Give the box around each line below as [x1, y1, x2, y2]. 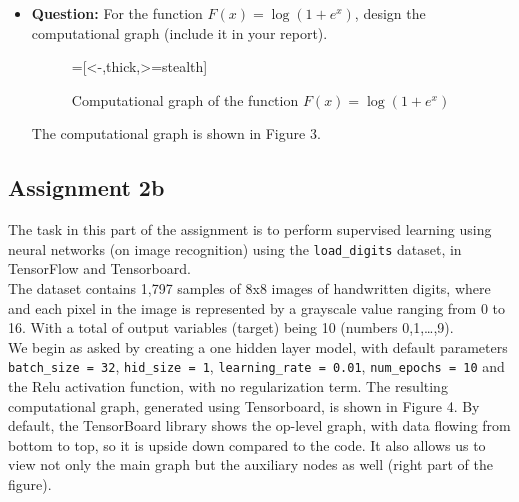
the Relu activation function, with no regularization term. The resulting [8, 376, 448, 397]
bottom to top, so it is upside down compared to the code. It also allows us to [8, 434, 486, 455]
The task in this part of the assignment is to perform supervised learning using [8, 219, 492, 240]
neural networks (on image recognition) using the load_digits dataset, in [8, 238, 462, 259]
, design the [354, 3, 426, 23]
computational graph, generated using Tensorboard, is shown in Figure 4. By [8, 395, 480, 416]
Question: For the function [31, 3, 203, 23]
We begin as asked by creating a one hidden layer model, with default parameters [8, 336, 508, 357]
